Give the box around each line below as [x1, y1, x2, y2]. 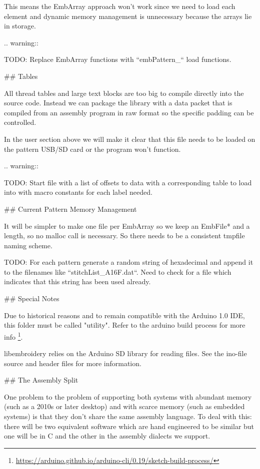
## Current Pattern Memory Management [4, 203, 137, 214]
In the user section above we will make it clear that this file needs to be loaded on [4, 133, 255, 144]
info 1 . [4, 330, 23, 342]
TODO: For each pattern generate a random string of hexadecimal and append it [4, 257, 253, 267]
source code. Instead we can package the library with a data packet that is [4, 97, 232, 108]
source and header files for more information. [4, 358, 141, 368]
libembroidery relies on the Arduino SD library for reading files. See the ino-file [4, 348, 247, 359]
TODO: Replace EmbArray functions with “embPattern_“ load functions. [4, 54, 231, 64]
